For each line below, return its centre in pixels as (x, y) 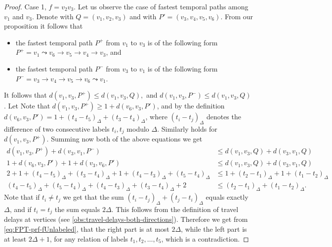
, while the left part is (214, 229)
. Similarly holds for (187, 128)
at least (15, 238)
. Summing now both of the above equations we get (124, 139)
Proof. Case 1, (25, 6)
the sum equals (77, 209)
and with (143, 16)
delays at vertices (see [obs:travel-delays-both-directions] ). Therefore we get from (126, 219)
